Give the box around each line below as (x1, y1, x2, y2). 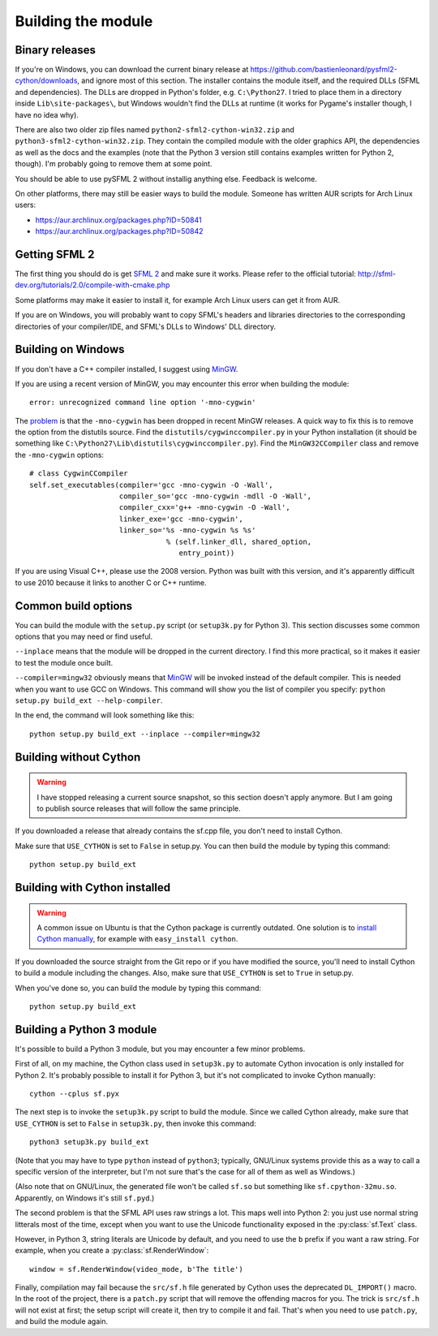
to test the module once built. (15, 657, 114, 667)
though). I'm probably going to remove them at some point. (15, 159, 213, 169)
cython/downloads (15, 75, 78, 85)
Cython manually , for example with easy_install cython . (36, 934, 238, 944)
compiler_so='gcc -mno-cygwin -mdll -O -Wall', (118, 492, 312, 501)
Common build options (15, 599, 133, 613)
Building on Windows (15, 343, 125, 356)
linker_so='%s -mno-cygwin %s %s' (118, 526, 256, 535)
